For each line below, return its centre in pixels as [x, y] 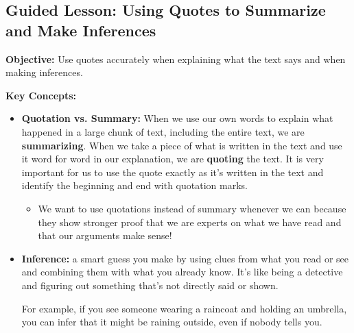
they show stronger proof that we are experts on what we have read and [190, 222]
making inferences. [44, 72]
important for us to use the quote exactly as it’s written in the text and [173, 172]
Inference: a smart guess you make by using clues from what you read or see [185, 258]
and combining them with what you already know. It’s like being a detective [182, 272]
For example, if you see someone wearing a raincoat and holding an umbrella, [184, 308]
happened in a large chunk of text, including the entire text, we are [163, 131]
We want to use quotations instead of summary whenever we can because [192, 208]
